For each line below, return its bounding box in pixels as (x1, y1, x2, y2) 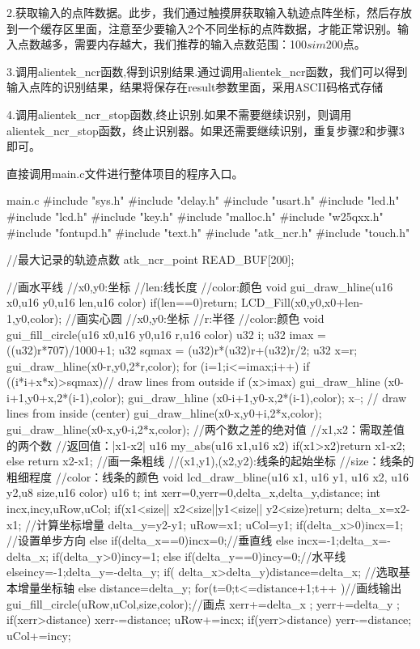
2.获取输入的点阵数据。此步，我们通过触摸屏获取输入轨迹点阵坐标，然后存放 (6, 4, 412, 20)
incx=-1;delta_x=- (297, 532, 391, 549)
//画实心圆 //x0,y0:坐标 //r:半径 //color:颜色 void (65, 309, 325, 326)
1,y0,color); (6, 309, 62, 326)
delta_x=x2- (346, 500, 410, 517)
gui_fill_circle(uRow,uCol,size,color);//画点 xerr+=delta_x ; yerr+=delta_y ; (6, 595, 400, 612)
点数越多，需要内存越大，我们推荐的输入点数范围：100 (17, 36, 307, 53)
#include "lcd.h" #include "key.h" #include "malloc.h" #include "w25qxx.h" (6, 207, 384, 224)
